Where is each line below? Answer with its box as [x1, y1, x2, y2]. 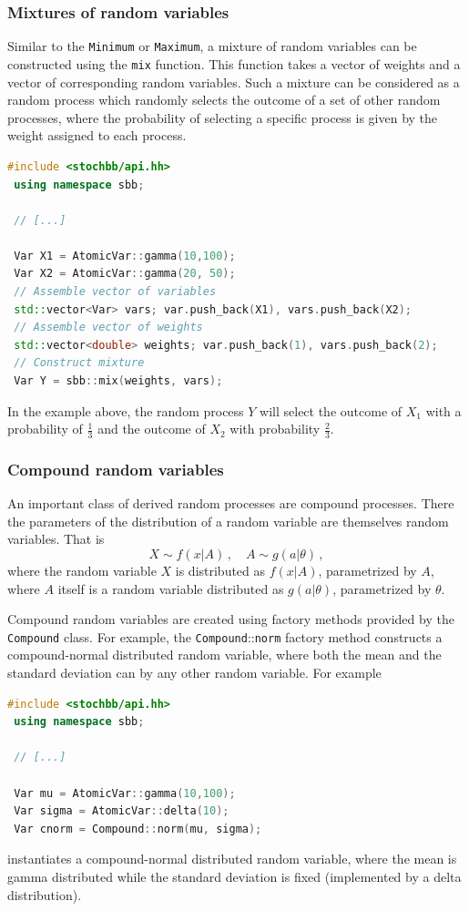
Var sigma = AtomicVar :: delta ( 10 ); [14, 804, 229, 818]
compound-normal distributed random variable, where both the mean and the [7, 645, 442, 664]
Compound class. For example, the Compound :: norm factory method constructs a [7, 627, 443, 646]
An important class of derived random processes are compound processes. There [7, 494, 454, 513]
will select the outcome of [260, 401, 403, 420]
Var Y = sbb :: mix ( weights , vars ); [14, 374, 223, 388]
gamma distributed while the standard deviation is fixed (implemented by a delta [7, 867, 462, 886]
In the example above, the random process [7, 401, 244, 420]
